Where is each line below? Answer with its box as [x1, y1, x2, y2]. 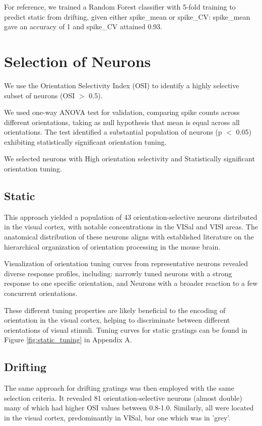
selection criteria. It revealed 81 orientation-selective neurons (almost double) [4, 392, 242, 403]
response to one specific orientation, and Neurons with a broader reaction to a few [4, 278, 258, 288]
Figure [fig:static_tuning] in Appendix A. [4, 334, 132, 345]
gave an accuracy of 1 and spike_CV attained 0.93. [4, 21, 162, 32]
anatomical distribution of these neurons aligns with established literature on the [4, 231, 254, 242]
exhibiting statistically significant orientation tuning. [4, 136, 167, 147]
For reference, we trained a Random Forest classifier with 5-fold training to [4, 2, 236, 12]
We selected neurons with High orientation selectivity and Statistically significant [4, 153, 255, 164]
